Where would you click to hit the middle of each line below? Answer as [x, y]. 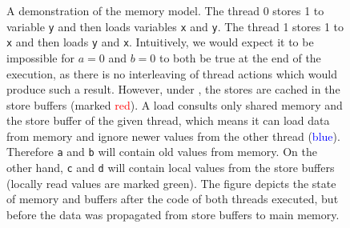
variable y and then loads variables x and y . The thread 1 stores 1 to [175, 26]
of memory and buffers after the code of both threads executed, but [173, 199]
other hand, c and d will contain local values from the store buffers [171, 168]
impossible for [40, 57]
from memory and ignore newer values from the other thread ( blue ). [173, 136]
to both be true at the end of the [240, 57]
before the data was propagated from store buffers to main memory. [173, 214]
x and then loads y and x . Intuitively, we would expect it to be [160, 42]
